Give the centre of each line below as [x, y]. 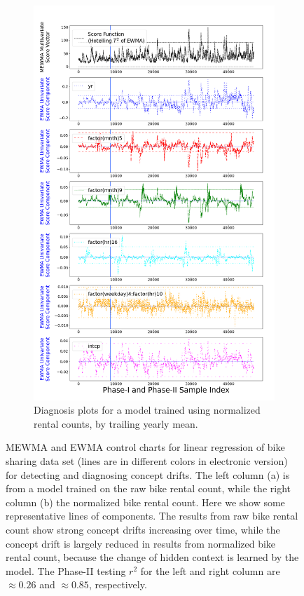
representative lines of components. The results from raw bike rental [152, 516]
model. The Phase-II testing [66, 570]
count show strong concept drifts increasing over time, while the [143, 530]
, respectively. [118, 584]
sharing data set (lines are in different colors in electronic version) [147, 461]
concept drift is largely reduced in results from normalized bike [141, 543]
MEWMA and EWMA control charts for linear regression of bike [145, 447]
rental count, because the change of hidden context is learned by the [152, 557]
